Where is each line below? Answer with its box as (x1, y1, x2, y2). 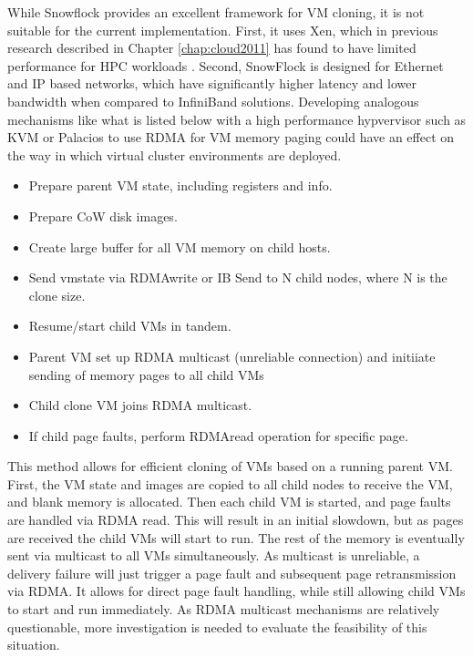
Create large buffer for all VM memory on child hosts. (28, 237, 331, 256)
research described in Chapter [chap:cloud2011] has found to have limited (7, 38, 416, 57)
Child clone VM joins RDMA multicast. (28, 395, 252, 415)
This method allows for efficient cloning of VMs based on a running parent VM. (7, 457, 453, 476)
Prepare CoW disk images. (28, 206, 178, 225)
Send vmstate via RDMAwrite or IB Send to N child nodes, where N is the (28, 268, 447, 287)
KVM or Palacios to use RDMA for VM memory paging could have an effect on (7, 128, 455, 147)
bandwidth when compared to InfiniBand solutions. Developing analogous (7, 91, 419, 110)
